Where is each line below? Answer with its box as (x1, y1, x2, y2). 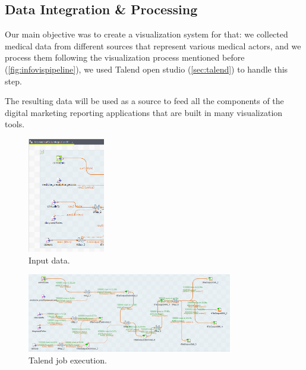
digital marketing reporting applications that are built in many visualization (5, 106, 283, 118)
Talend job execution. (29, 353, 107, 366)
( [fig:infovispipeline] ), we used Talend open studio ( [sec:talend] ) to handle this (5, 62, 288, 75)
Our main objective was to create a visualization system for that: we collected (5, 28, 288, 40)
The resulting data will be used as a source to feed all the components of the (5, 95, 284, 107)
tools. (5, 118, 25, 130)
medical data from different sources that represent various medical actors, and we (5, 39, 301, 52)
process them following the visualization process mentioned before (5, 51, 245, 64)
